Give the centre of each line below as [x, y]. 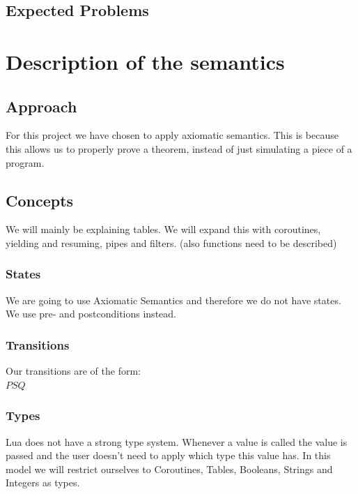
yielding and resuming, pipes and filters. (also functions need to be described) [171, 242]
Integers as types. [43, 482]
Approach [41, 106]
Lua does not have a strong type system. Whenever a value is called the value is [177, 441]
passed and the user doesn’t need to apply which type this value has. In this [168, 455]
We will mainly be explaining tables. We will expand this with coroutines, [163, 229]
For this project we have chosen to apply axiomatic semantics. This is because [172, 135]
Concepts [40, 200]
